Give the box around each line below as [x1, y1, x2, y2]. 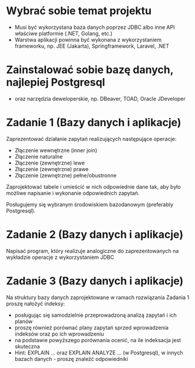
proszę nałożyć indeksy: [6, 300, 65, 307]
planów [14, 317, 33, 325]
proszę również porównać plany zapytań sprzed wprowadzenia [14, 324, 169, 331]
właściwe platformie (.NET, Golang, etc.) [14, 29, 113, 37]
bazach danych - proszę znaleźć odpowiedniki [14, 355, 128, 362]
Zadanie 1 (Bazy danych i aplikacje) [6, 116, 181, 129]
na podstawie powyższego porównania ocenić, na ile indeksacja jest [14, 336, 181, 343]
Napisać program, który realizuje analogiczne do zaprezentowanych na [6, 247, 179, 254]
